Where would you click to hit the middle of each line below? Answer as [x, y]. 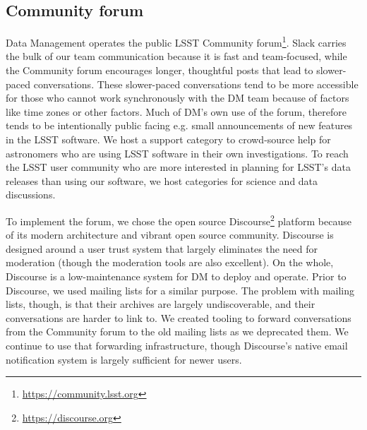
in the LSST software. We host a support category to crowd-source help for [168, 139]
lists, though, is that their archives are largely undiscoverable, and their [161, 304]
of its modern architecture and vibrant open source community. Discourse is [170, 235]
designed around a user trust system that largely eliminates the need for [162, 248]
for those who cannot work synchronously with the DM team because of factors [178, 98]
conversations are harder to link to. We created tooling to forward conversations [179, 317]
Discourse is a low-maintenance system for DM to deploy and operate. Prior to [176, 276]
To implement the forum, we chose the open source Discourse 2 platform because [179, 220]
